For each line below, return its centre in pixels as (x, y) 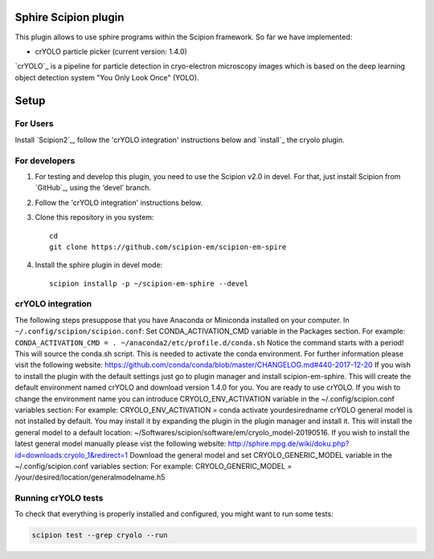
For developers (45, 161)
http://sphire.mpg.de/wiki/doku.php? (289, 444)
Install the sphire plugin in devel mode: (99, 265)
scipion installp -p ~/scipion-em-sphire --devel (149, 284)
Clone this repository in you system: (94, 218)
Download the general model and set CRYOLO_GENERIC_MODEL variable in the (261, 455)
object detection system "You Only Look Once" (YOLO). (107, 77)
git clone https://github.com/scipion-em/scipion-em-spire (168, 247)
